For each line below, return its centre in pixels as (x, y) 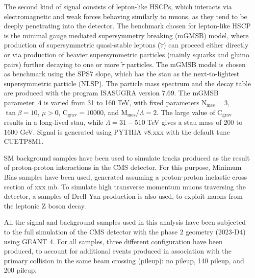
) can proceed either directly (206, 45)
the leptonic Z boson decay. (45, 205)
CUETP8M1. (24, 141)
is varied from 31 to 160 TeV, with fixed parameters (122, 102)
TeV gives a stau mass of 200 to (195, 122)
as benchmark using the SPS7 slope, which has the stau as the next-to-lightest (122, 74)
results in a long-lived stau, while (54, 122)
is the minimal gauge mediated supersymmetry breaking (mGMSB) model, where (126, 35)
